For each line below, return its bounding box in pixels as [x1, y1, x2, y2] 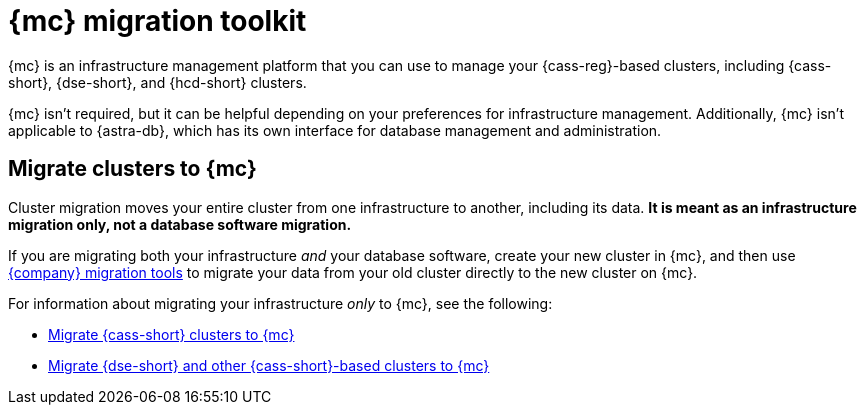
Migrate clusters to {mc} [8, 156, 257, 182]
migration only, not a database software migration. [8, 215, 352, 233]
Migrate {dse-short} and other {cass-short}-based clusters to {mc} [48, 356, 490, 374]
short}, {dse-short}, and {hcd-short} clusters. [8, 73, 307, 91]
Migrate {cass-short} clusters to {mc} [48, 325, 295, 343]
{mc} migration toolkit [8, 4, 307, 38]
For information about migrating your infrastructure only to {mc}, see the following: [8, 294, 553, 312]
